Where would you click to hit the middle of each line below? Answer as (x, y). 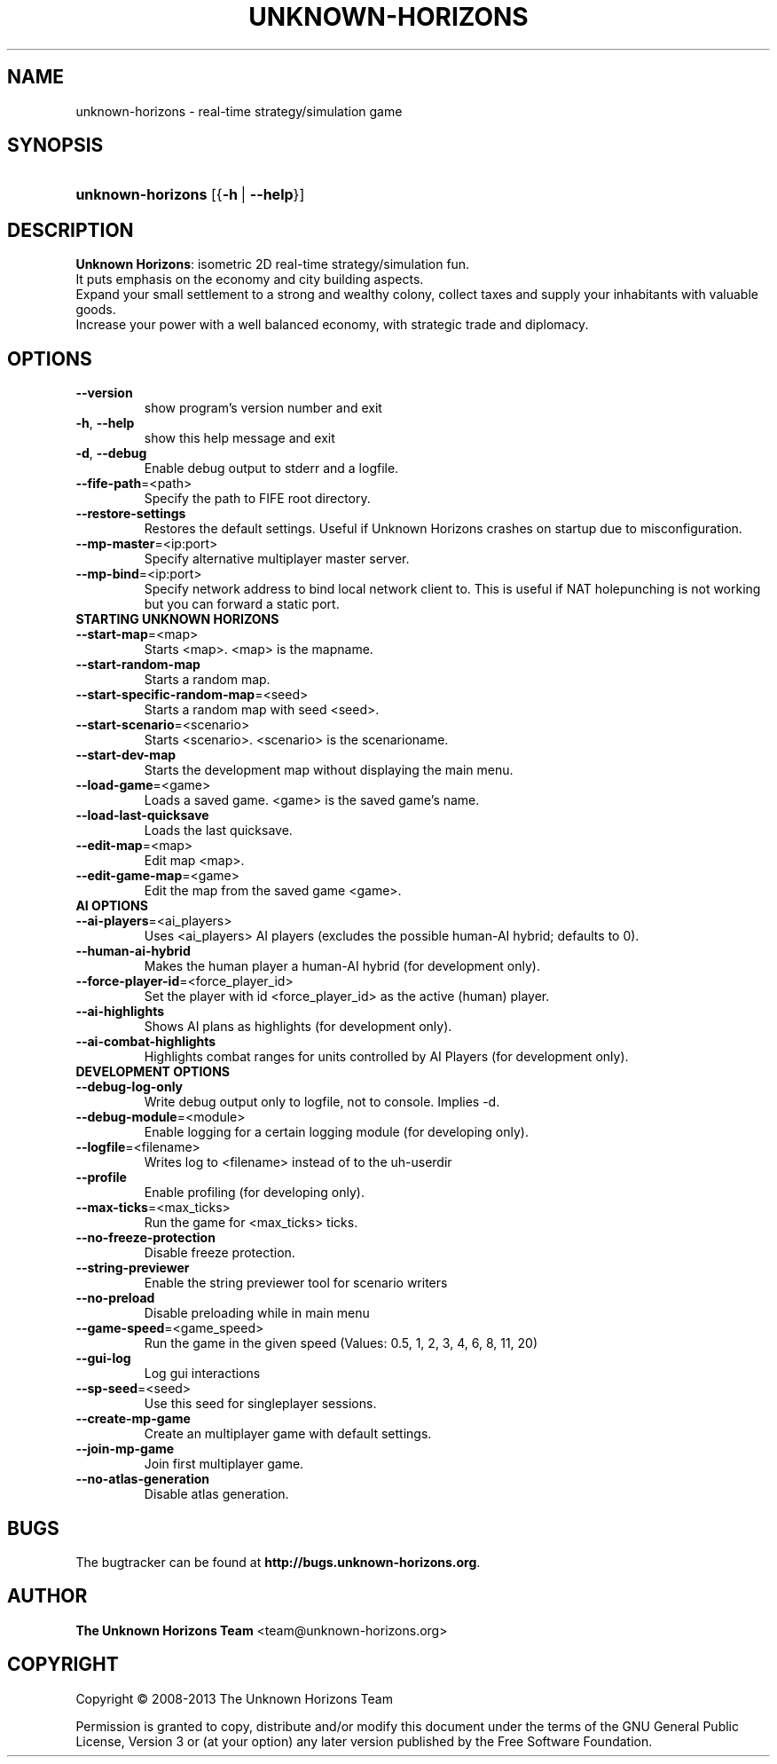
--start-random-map (138, 665)
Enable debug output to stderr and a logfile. (271, 469)
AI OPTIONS (112, 906)
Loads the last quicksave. (218, 831)
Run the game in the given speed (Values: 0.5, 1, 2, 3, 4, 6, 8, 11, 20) (341, 1343)
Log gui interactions (202, 1374)
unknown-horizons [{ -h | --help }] (190, 195)
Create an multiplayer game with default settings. (288, 1434)
